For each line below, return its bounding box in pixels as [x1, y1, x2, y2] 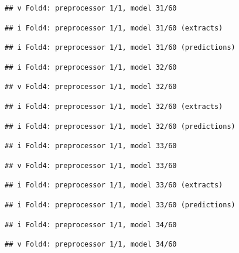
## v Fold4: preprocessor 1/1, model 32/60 [5, 83, 177, 91]
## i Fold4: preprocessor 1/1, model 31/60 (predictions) [5, 43, 235, 52]
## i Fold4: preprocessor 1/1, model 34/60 [5, 220, 177, 229]
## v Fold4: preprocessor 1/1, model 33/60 [5, 161, 177, 170]
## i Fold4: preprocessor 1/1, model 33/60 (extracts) [5, 181, 223, 190]
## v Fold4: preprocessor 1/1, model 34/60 [5, 240, 177, 249]
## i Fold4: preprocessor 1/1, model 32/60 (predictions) [5, 122, 235, 131]
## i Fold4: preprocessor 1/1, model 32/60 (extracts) [5, 102, 223, 111]
